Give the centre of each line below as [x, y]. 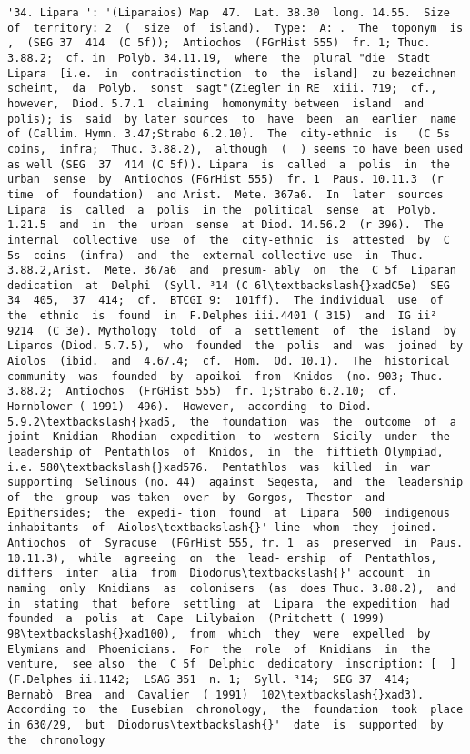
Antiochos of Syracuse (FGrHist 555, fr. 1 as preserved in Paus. [235, 543]
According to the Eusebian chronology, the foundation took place [235, 710]
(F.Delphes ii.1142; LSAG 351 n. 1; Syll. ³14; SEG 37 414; [209, 679]
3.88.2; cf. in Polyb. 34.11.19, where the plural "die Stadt [219, 58]
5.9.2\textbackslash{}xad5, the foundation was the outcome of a [232, 422]
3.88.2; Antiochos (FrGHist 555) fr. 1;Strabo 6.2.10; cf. [203, 392]
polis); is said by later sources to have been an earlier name [232, 119]
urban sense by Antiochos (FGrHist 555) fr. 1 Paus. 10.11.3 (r [225, 180]
